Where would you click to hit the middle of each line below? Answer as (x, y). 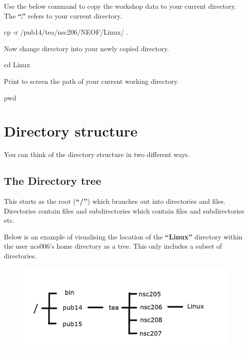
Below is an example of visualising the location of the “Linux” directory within (123, 236)
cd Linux (17, 65)
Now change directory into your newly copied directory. (87, 48)
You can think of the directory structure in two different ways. (97, 154)
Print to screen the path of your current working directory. (91, 81)
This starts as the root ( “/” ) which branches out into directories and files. (115, 201)
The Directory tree (53, 181)
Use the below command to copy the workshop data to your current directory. (120, 6)
